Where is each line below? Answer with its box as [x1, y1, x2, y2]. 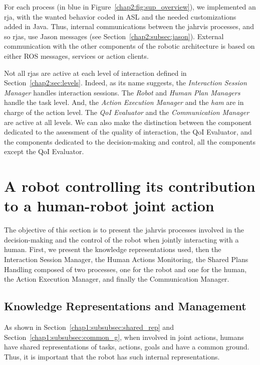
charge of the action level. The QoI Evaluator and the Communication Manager [4, 106, 249, 117]
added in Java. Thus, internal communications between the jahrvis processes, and [4, 21, 254, 32]
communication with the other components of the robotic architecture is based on [4, 41, 255, 51]
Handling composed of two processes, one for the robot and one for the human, [4, 264, 247, 274]
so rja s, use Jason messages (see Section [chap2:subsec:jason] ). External [4, 31, 224, 41]
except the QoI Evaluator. [4, 146, 84, 157]
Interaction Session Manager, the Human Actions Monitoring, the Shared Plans [4, 254, 248, 264]
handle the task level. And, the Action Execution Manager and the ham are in [4, 97, 244, 107]
